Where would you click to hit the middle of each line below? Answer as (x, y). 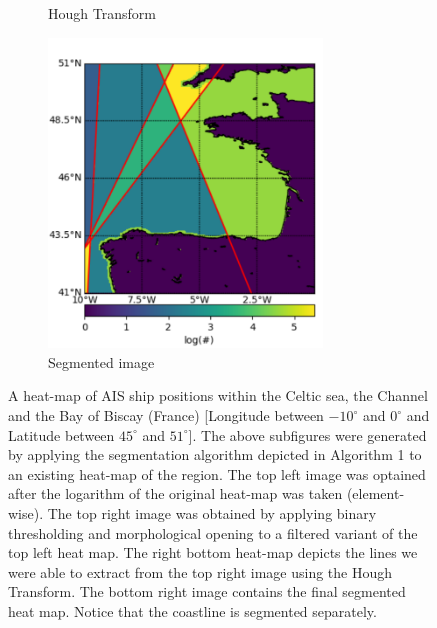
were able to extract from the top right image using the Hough (200, 571)
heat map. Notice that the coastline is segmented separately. (192, 610)
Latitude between (61, 434)
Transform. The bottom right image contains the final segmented (207, 591)
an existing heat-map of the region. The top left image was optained (217, 473)
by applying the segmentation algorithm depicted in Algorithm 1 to (215, 454)
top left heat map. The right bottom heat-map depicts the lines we (213, 552)
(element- (375, 493)
